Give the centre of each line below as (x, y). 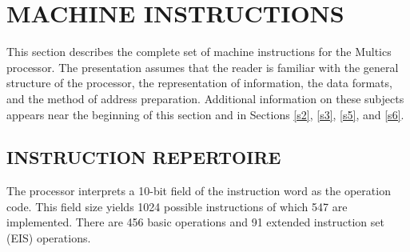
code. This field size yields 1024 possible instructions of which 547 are (177, 206)
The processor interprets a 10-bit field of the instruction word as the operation (199, 191)
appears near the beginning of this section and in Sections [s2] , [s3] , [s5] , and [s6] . (205, 114)
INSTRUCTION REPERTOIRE (144, 157)
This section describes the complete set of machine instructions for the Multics (199, 52)
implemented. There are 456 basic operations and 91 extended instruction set (195, 222)
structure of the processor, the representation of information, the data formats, (199, 83)
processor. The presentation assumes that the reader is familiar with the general (203, 67)
